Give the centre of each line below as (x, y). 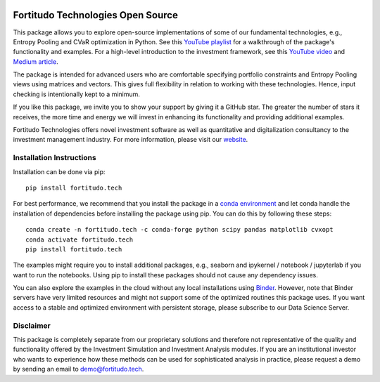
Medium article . (36, 61)
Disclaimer (32, 325)
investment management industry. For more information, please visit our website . (131, 140)
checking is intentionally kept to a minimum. (77, 94)
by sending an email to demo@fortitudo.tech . (78, 369)
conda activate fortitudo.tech (80, 239)
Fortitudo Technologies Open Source (96, 15)
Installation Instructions (55, 158)
